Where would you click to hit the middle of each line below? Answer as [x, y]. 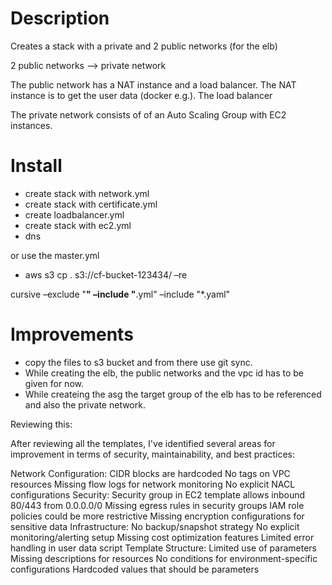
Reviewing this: [41, 424]
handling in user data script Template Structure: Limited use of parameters [163, 548]
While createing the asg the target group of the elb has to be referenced [173, 394]
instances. [31, 125]
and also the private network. [85, 404]
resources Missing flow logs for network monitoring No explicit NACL [153, 484]
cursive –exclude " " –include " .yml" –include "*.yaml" [120, 294]
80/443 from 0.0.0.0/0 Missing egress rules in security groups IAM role [157, 505]
